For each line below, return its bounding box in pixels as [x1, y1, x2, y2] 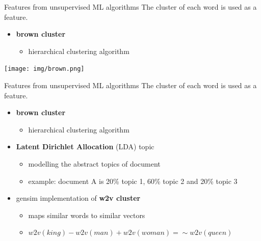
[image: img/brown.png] [4, 65, 85, 73]
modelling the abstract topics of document [28, 158, 161, 169]
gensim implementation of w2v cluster [16, 193, 141, 203]
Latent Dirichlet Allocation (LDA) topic [16, 141, 154, 152]
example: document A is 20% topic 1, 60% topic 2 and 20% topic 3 [28, 175, 238, 186]
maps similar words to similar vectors [28, 209, 145, 220]
